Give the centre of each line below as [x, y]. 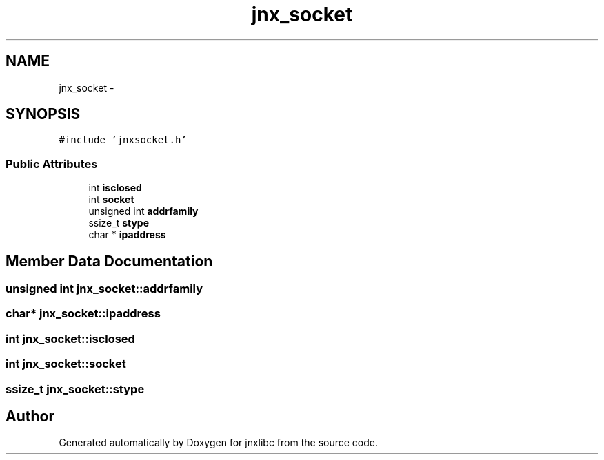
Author [30, 416]
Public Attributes [52, 164]
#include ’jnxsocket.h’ [123, 140]
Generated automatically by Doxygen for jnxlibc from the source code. [218, 443]
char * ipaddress [127, 235]
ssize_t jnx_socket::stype [75, 389]
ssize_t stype [119, 223]
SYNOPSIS [43, 114]
